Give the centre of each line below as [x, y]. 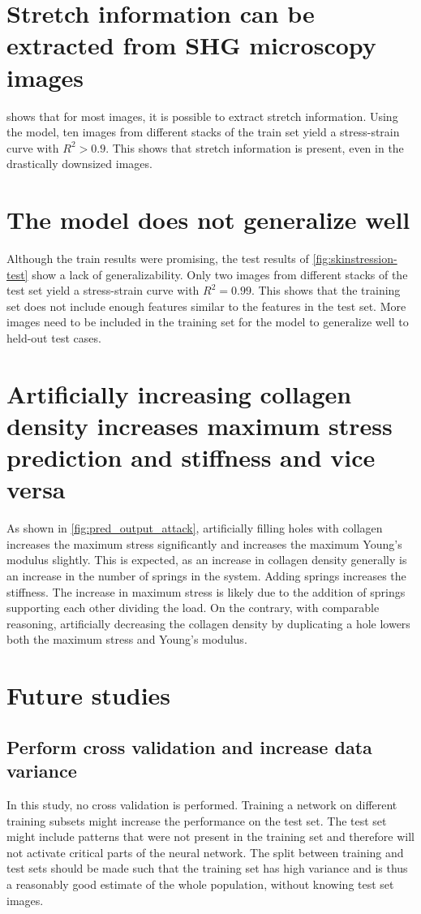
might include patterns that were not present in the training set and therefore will [210, 836]
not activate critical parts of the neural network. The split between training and [205, 852]
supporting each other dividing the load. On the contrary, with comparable [193, 608]
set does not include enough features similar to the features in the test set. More [206, 306]
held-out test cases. [54, 337]
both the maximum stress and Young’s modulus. [127, 639]
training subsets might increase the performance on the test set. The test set [197, 820]
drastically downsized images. [79, 164]
